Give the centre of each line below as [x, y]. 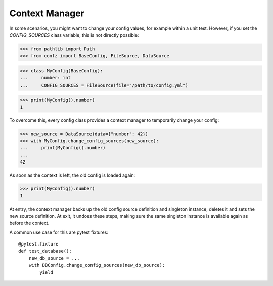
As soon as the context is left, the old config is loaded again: [72, 175]
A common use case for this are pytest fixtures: [59, 232]
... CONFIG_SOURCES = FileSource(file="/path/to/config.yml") [104, 85]
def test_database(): [45, 251]
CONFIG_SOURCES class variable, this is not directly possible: [74, 35]
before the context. [29, 223]
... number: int [45, 78]
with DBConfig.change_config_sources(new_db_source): [97, 265]
